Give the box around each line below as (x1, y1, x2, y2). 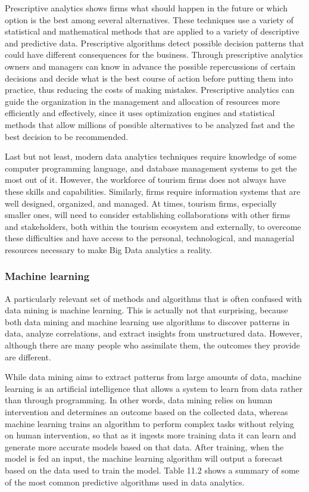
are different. (5, 350, 51, 363)
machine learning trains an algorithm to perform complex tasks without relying (5, 417, 294, 429)
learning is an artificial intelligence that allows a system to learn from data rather (5, 382, 302, 394)
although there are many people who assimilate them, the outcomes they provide (5, 339, 300, 351)
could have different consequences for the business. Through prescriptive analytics (5, 48, 303, 61)
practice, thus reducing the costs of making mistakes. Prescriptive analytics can (5, 83, 295, 96)
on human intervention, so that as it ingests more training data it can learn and (5, 429, 296, 441)
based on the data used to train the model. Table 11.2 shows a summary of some (5, 464, 299, 476)
